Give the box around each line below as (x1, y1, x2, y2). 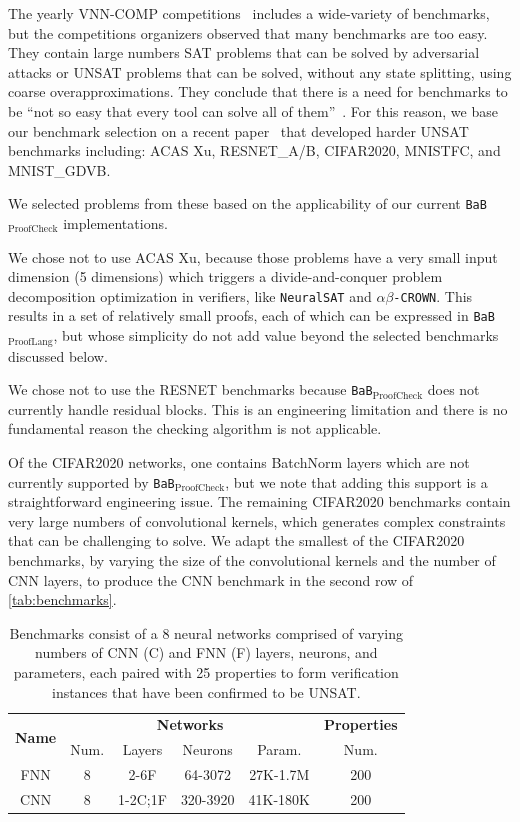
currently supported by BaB (8, 471, 175, 492)
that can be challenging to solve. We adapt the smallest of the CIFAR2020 (8, 530, 465, 551)
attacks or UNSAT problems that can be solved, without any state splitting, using (8, 61, 512, 82)
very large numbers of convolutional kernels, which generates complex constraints (8, 510, 506, 531)
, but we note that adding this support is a (225, 471, 488, 492)
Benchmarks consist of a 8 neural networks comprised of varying (9, 622, 404, 643)
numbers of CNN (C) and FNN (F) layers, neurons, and (34, 642, 378, 663)
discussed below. (8, 345, 108, 366)
